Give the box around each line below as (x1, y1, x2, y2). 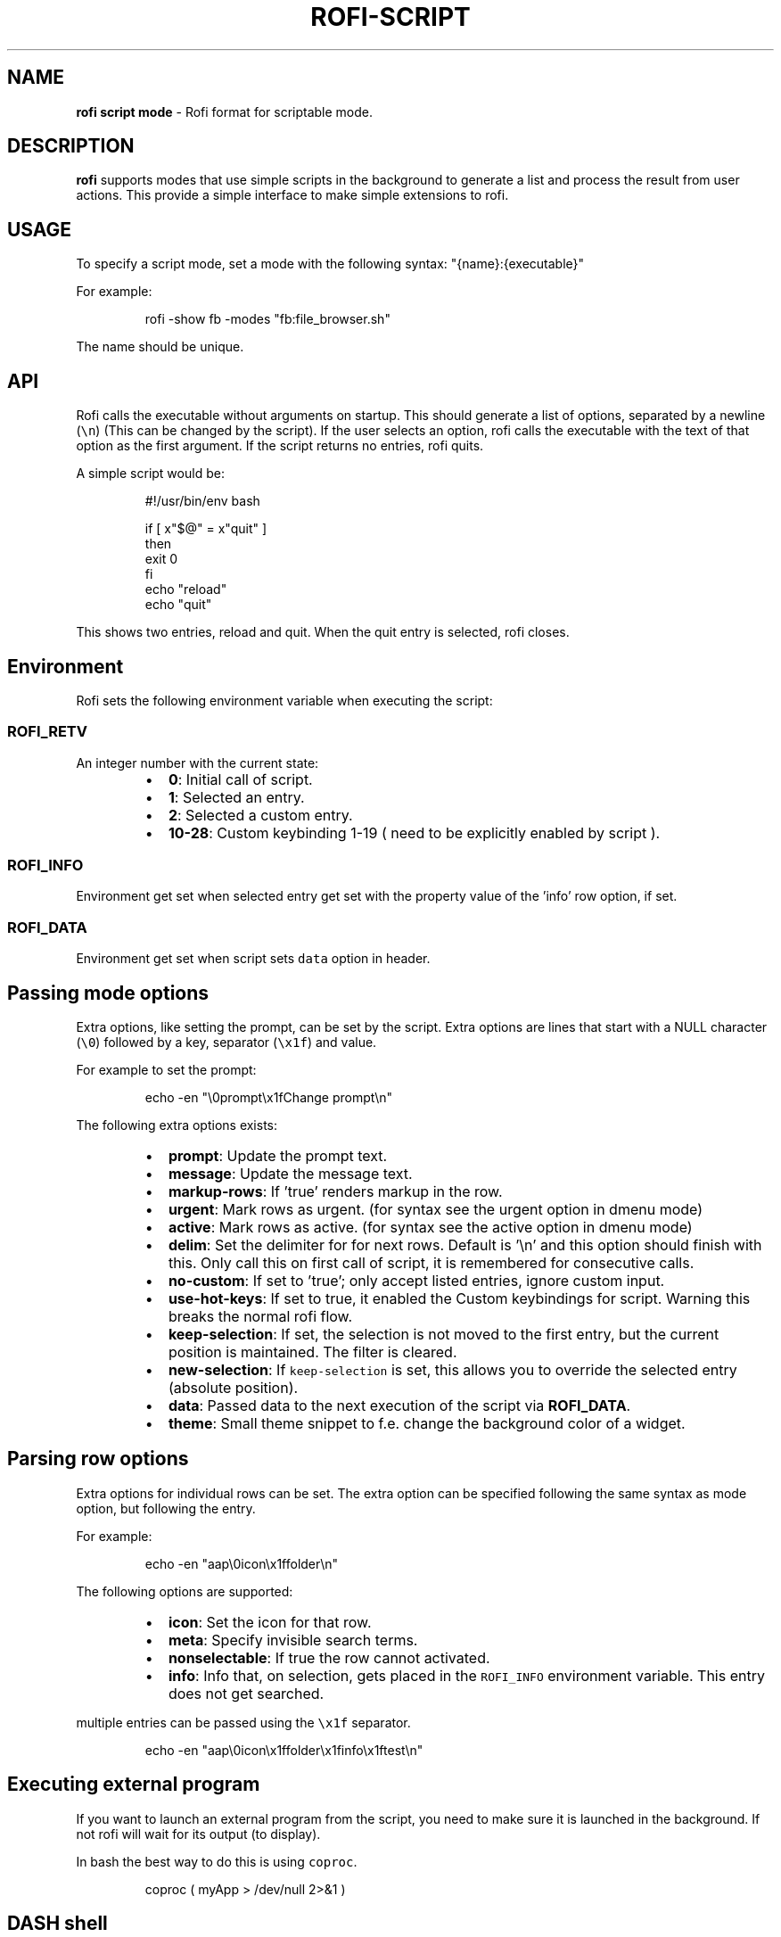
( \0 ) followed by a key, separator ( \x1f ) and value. (76, 1034, 377, 1051)
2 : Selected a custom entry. (168, 805, 353, 824)
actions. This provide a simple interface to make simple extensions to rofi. (76, 187, 509, 203)
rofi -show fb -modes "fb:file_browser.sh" (144, 311, 390, 327)
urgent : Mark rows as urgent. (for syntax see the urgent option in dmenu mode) (168, 1200, 703, 1219)
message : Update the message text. (168, 1165, 413, 1183)
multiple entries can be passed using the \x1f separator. (76, 1714, 411, 1730)
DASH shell (7, 1912, 108, 1935)
